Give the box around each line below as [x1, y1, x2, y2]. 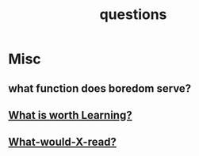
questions [99, 6, 167, 24]
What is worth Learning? [8, 108, 132, 122]
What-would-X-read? [8, 135, 117, 149]
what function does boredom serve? [8, 82, 192, 95]
